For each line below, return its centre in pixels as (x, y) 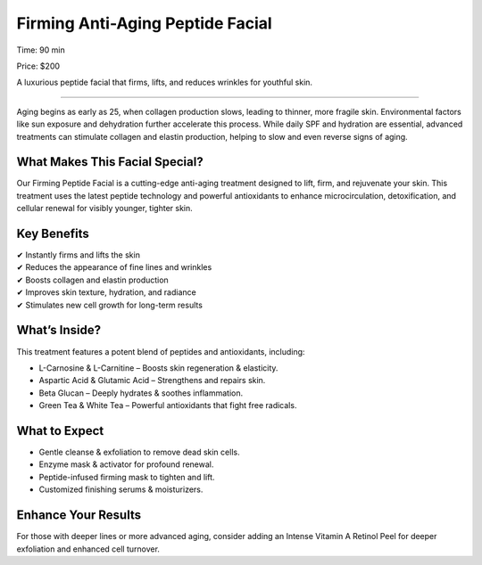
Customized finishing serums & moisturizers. (121, 489)
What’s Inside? (59, 330)
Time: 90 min (41, 50)
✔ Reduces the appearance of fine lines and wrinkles (114, 267)
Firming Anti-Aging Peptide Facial (144, 23)
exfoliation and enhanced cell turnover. (88, 549)
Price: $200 (38, 66)
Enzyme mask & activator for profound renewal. (126, 464)
